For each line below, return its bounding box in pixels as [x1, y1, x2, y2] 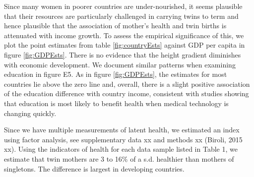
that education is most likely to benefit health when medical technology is [4, 98, 229, 108]
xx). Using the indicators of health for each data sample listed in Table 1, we [4, 144, 238, 154]
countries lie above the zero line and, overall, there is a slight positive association [4, 78, 250, 89]
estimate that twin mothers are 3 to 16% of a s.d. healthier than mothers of [4, 153, 234, 164]
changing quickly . [4, 108, 57, 118]
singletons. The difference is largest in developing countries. [4, 163, 185, 174]
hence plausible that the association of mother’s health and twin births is [4, 20, 227, 31]
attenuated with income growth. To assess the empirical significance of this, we [4, 30, 244, 40]
